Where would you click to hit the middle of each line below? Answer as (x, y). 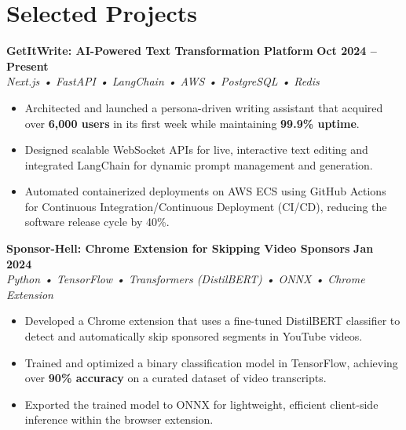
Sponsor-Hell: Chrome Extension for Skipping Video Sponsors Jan (190, 248)
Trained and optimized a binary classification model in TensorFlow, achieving (211, 362)
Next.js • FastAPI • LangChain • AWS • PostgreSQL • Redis (163, 81)
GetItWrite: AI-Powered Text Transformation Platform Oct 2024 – (192, 51)
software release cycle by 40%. (97, 222)
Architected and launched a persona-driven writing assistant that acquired (204, 107)
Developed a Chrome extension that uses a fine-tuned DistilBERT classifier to (212, 321)
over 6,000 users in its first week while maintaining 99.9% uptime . (192, 123)
